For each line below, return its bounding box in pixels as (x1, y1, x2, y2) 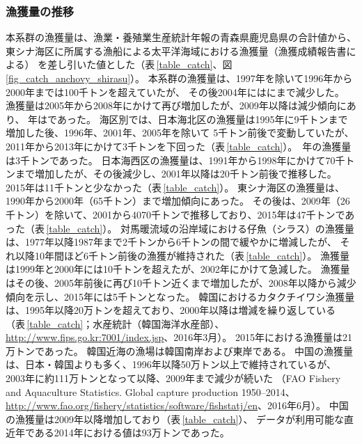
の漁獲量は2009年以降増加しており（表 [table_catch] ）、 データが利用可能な (6, 411, 345, 426)
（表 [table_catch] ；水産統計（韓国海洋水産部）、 (6, 316, 225, 331)
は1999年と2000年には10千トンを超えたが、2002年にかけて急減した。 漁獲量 (6, 262, 350, 276)
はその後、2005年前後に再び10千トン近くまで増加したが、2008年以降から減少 (6, 275, 356, 290)
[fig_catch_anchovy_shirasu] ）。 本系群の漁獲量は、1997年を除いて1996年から (6, 71, 353, 85)
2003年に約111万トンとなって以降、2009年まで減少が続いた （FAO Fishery (6, 371, 341, 386)
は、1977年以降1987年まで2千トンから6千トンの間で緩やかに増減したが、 (6, 235, 337, 249)
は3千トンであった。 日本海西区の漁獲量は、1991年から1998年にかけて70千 (6, 152, 345, 167)
